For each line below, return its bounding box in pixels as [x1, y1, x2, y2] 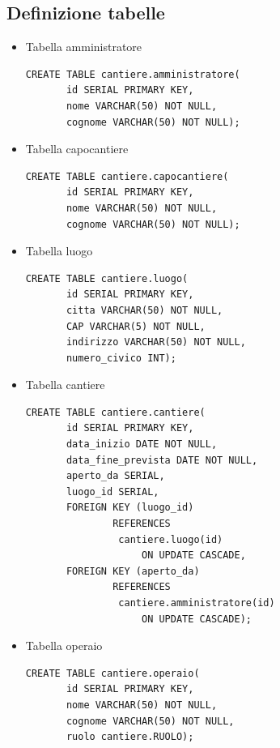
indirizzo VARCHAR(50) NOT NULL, [66, 336, 246, 348]
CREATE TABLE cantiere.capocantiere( [25, 170, 229, 182]
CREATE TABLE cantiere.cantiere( [25, 406, 206, 418]
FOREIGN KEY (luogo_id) [66, 502, 194, 514]
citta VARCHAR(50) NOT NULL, [66, 304, 223, 316]
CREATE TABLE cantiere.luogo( [25, 272, 189, 284]
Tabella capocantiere [25, 140, 129, 157]
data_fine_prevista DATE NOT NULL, [66, 454, 258, 466]
